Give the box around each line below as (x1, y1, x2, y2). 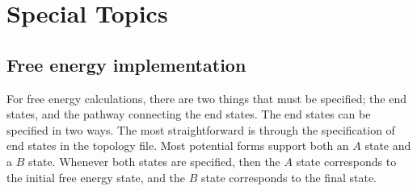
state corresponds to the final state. (201, 168, 377, 185)
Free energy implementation (6, 52, 246, 77)
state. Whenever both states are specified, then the (27, 152, 280, 169)
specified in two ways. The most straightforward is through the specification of (6, 121, 395, 138)
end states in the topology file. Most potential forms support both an (6, 137, 349, 154)
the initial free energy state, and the (6, 168, 186, 185)
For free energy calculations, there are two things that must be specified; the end (6, 89, 406, 106)
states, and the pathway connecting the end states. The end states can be (6, 106, 371, 122)
